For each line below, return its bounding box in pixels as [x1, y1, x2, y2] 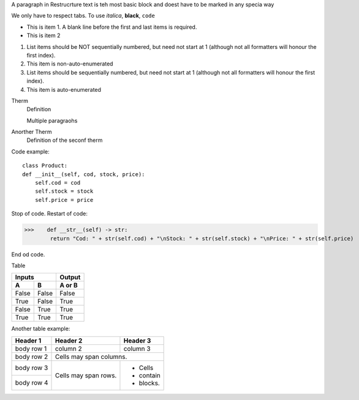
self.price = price [34, 196, 94, 203]
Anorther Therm [11, 128, 52, 136]
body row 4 [15, 378, 48, 387]
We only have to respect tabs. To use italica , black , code [11, 12, 156, 20]
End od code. [11, 251, 45, 258]
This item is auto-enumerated [26, 86, 101, 93]
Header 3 [123, 336, 151, 345]
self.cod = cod [34, 179, 81, 187]
